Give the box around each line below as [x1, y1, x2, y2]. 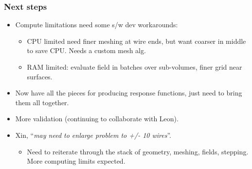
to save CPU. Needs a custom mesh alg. [27, 45, 146, 56]
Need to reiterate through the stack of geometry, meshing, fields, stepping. [27, 146, 249, 156]
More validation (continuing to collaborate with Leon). [15, 113, 179, 124]
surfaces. [27, 71, 53, 81]
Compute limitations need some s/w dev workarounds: [15, 19, 178, 30]
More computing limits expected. [27, 156, 126, 166]
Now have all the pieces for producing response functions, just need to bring [15, 88, 242, 98]
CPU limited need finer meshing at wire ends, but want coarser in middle [27, 36, 246, 46]
